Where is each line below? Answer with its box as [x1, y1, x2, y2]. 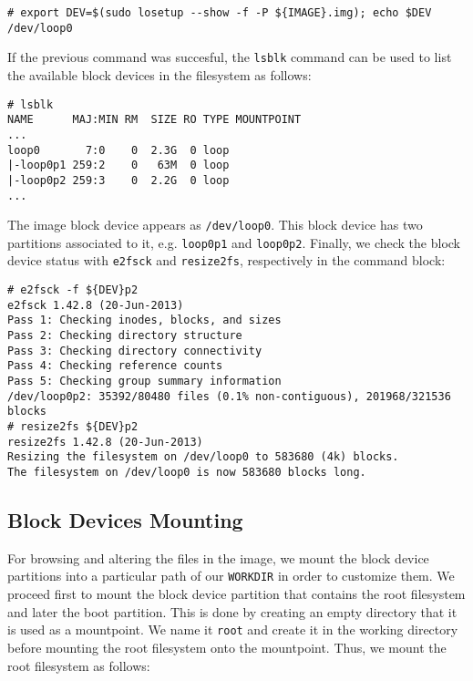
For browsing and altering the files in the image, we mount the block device [7, 548, 429, 567]
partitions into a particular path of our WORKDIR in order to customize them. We [7, 566, 455, 585]
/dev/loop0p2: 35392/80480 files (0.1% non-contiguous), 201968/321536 [7, 389, 451, 403]
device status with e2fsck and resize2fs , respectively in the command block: [7, 251, 446, 270]
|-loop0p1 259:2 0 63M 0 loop [7, 159, 230, 172]
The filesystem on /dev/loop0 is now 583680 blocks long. [7, 466, 366, 479]
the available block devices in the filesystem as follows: [7, 65, 312, 84]
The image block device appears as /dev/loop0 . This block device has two [7, 215, 423, 234]
